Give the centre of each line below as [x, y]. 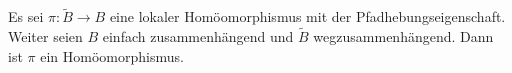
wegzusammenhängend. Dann [403, 36]
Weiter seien [45, 36]
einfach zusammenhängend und [198, 36]
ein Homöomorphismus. [112, 55]
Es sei [26, 16]
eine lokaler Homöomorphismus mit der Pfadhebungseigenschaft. [307, 16]
